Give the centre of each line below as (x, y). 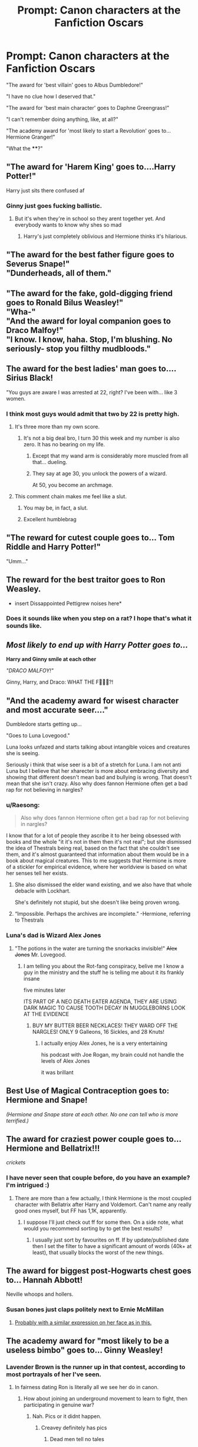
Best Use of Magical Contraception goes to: (88, 1091)
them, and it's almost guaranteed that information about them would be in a (98, 854)
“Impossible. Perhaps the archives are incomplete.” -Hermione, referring (103, 914)
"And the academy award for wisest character (93, 700)
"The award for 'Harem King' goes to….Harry (91, 167)
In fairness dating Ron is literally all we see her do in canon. (87, 1387)
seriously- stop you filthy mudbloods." (79, 349)
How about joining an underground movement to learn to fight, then (105, 1399)
